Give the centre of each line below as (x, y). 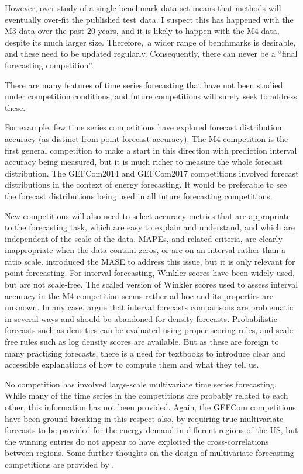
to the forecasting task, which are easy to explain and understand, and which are (150, 227)
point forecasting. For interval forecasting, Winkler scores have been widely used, (150, 273)
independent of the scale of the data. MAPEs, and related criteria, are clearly (144, 238)
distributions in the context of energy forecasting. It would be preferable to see (146, 184)
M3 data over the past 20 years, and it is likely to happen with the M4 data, (142, 31)
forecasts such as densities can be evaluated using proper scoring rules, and (139, 330)
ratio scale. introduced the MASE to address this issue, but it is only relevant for (150, 261)
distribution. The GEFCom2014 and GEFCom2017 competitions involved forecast (152, 173)
